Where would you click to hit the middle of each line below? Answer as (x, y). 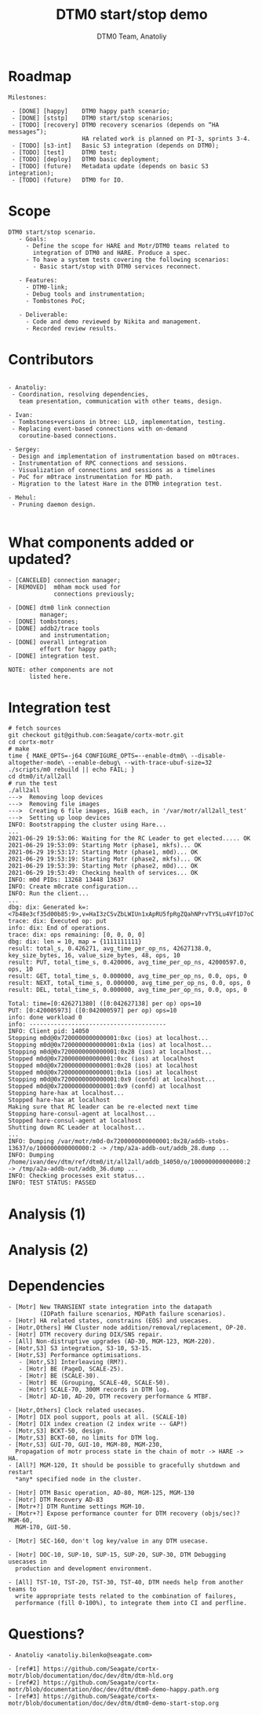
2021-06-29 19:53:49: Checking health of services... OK (103, 873)
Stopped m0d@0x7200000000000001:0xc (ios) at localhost (101, 1059)
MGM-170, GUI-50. (44, 1527)
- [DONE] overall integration (58, 642)
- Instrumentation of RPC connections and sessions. (100, 463)
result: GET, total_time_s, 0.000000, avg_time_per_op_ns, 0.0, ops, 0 (127, 976)
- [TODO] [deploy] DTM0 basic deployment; (85, 159)
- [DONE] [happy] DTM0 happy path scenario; (91, 111)
